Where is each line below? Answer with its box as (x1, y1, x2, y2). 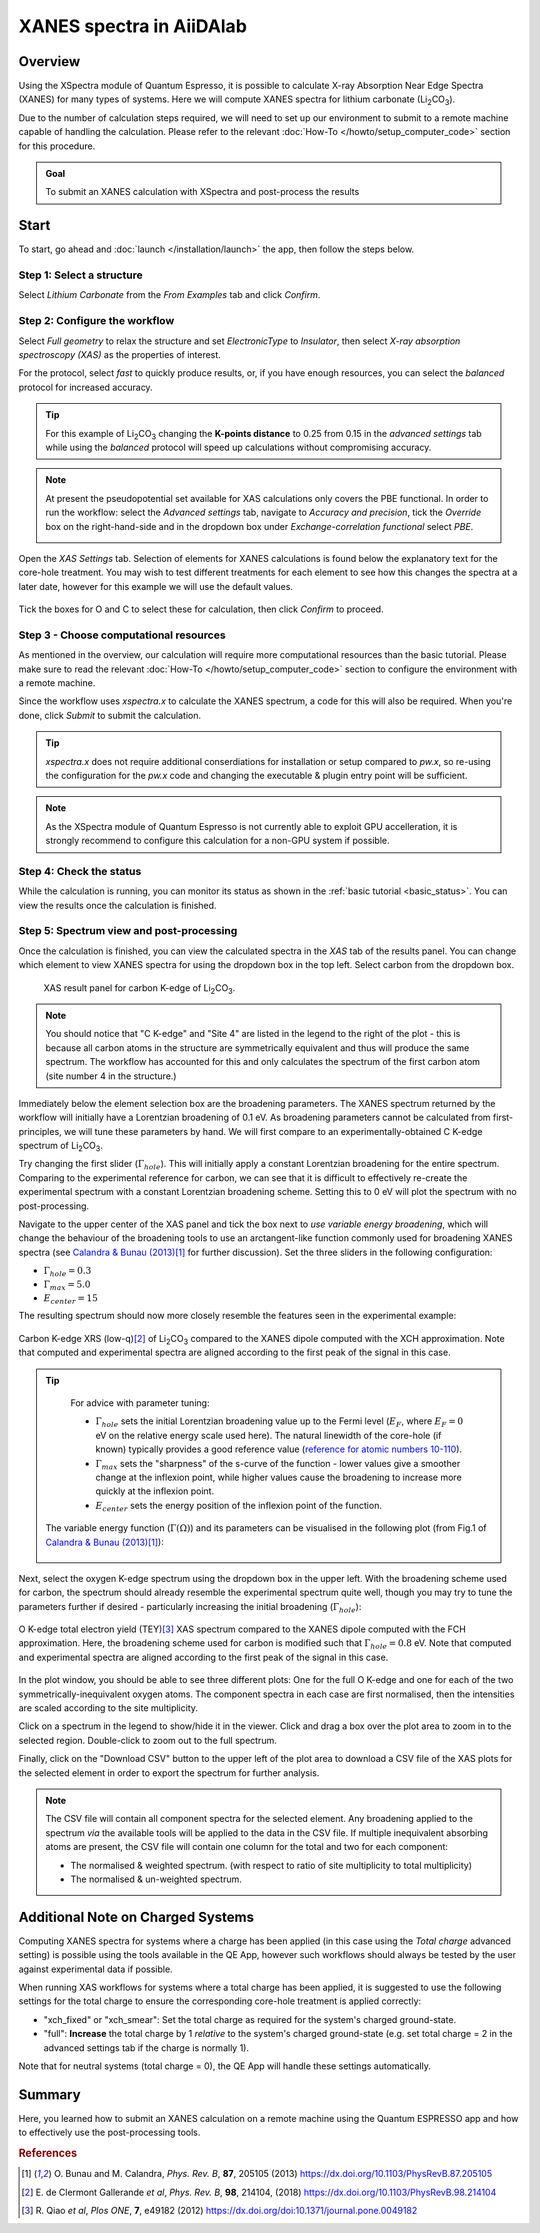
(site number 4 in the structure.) (45, 1070, 177, 1082)
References (18, 2146, 78, 2160)
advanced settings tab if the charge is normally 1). (43, 2041, 250, 2054)
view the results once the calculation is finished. (18, 899, 217, 911)
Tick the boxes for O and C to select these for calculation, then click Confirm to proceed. (18, 603, 384, 615)
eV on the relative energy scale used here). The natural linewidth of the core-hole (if (95, 1429, 442, 1441)
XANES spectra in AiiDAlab (18, 15, 247, 37)
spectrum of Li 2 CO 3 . (18, 1140, 104, 1154)
